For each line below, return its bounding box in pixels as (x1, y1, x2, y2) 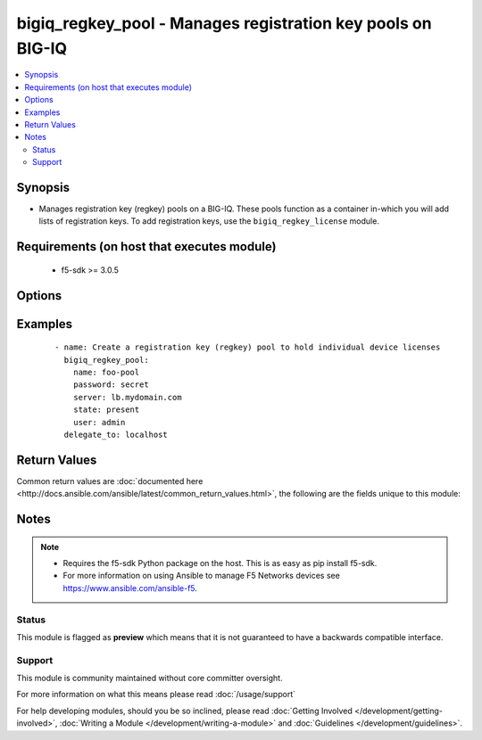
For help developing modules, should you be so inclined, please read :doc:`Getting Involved (16, 705, 353, 716)
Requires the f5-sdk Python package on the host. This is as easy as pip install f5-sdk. (62, 558, 378, 569)
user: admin (72, 417, 126, 427)
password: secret (72, 380, 149, 390)
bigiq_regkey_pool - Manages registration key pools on (16, 13, 432, 33)
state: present (72, 405, 140, 415)
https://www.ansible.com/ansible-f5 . (62, 582, 198, 593)
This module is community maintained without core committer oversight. (16, 673, 283, 684)
